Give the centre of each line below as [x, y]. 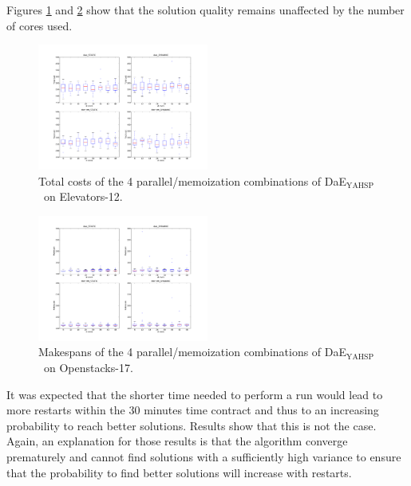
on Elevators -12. [83, 196]
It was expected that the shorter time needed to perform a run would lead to [195, 394]
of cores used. [40, 25]
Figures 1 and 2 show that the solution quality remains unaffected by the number [205, 10]
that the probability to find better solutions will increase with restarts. [179, 472]
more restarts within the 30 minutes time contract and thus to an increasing [193, 410]
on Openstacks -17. [88, 367]
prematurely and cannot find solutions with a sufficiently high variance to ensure [204, 456]
